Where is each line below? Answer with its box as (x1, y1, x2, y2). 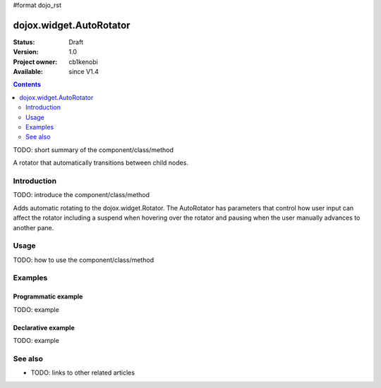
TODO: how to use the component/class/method (13, 256, 155, 264)
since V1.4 (68, 68, 99, 76)
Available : (13, 68, 44, 76)
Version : (13, 48, 39, 56)
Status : (13, 37, 35, 46)
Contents (13, 80, 42, 89)
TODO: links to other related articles (30, 368, 135, 377)
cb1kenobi (68, 57, 98, 66)
